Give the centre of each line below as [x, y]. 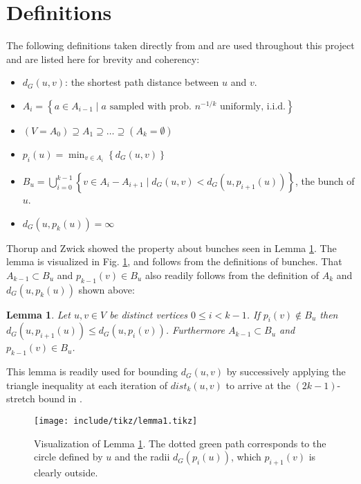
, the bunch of [325, 181]
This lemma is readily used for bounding [92, 371]
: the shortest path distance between [142, 82]
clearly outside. [66, 472]
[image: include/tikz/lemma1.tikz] [116, 421]
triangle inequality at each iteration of [87, 385]
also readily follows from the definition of [232, 275]
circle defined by [68, 457]
